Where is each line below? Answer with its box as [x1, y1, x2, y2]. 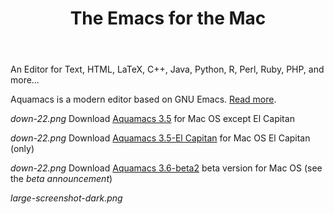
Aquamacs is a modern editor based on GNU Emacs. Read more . [10, 93, 277, 106]
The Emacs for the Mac [69, 7, 267, 30]
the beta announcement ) [10, 173, 113, 185]
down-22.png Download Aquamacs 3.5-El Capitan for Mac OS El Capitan [10, 132, 311, 144]
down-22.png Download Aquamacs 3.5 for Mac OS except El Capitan [10, 113, 295, 125]
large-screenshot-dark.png [10, 192, 123, 204]
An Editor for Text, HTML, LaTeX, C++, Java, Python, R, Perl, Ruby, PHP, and [10, 63, 325, 76]
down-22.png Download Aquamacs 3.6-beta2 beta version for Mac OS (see [10, 162, 323, 174]
